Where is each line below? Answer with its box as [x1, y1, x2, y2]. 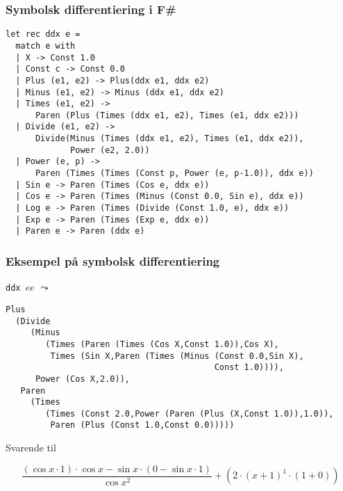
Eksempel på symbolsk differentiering [6, 252, 220, 269]
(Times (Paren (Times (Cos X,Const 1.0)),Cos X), [45, 339, 279, 349]
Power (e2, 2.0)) [70, 145, 150, 155]
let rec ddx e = [6, 29, 81, 40]
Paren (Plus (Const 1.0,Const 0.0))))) [50, 420, 235, 430]
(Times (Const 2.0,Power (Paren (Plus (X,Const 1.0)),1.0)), [45, 408, 334, 419]
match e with [15, 40, 76, 51]
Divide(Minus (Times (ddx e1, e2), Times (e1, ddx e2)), [35, 134, 304, 144]
